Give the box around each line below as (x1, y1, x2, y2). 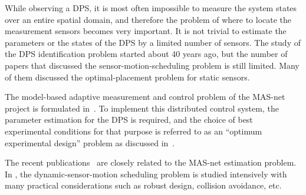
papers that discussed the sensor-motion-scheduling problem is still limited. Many (5, 59, 300, 71)
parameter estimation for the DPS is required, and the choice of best (5, 113, 253, 126)
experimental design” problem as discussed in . (5, 136, 175, 149)
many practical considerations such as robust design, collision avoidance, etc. (5, 179, 282, 191)
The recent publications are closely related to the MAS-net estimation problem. (5, 156, 297, 169)
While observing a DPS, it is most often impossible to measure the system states (5, 2, 297, 14)
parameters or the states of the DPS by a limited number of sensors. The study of (5, 36, 301, 48)
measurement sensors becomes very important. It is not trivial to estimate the (5, 25, 287, 37)
